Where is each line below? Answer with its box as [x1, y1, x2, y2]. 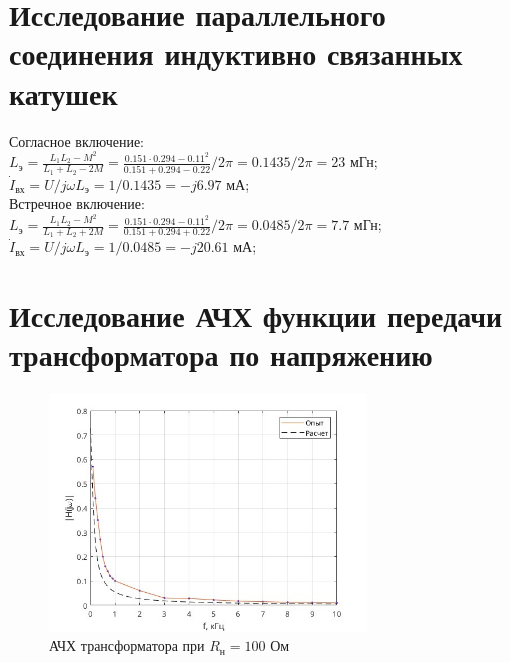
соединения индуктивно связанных [9, 33, 463, 74]
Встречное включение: [9, 193, 145, 214]
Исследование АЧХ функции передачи [9, 295, 503, 336]
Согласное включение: [9, 130, 144, 151]
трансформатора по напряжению [9, 334, 433, 375]
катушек [9, 72, 118, 113]
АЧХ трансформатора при [49, 635, 205, 656]
